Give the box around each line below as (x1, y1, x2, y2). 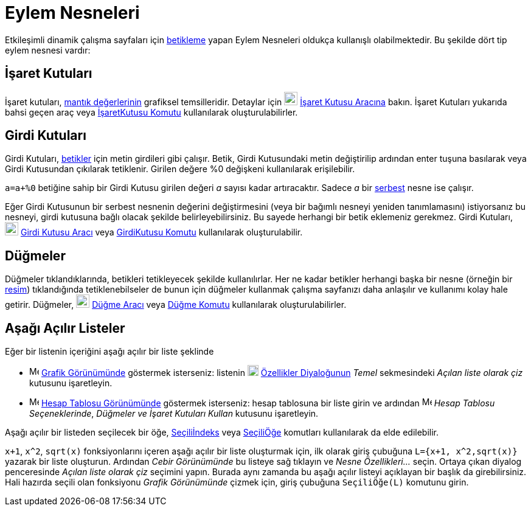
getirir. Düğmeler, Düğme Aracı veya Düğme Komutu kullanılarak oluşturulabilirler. (5, 299, 347, 310)
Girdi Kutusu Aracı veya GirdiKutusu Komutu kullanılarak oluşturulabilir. (20, 227, 303, 238)
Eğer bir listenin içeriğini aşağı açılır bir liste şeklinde (5, 346, 214, 357)
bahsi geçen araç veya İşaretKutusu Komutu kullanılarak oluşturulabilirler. (5, 106, 298, 117)
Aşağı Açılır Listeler (5, 320, 125, 336)
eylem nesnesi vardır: (5, 44, 91, 55)
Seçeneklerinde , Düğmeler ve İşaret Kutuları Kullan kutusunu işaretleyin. (29, 408, 319, 419)
